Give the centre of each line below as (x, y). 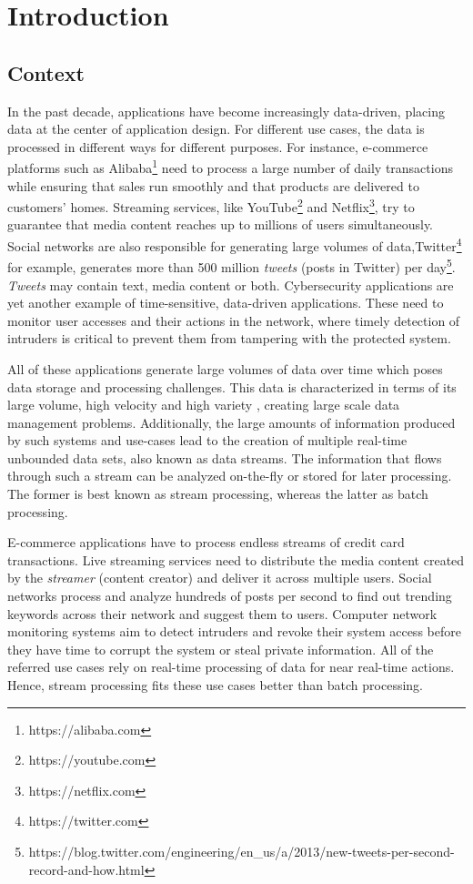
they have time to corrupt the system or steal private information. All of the (221, 649)
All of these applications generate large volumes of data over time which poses (225, 368)
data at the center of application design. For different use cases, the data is (216, 129)
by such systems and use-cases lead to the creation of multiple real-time (207, 440)
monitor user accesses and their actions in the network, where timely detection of (234, 320)
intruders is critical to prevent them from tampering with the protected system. (229, 338)
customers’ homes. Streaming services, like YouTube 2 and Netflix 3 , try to (211, 205)
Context (46, 72)
